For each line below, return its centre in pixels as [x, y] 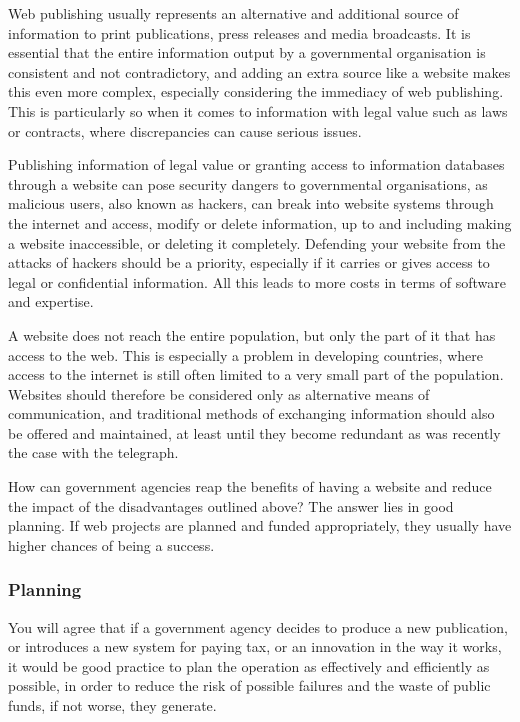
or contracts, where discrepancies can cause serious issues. [185, 130]
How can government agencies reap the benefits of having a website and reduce [250, 486]
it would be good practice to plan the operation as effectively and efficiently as [249, 665]
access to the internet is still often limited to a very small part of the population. [256, 374]
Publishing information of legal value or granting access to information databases [256, 164]
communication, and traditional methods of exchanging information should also [251, 413]
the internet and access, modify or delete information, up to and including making [260, 222]
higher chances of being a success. [111, 544]
